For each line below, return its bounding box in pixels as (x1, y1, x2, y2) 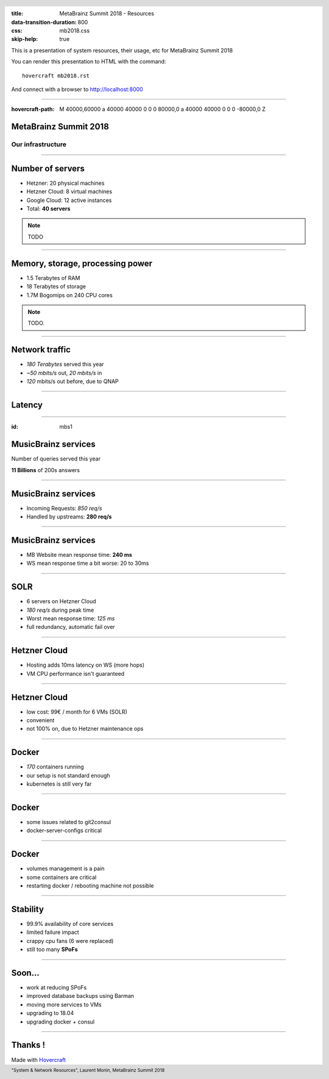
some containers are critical (26, 873, 97, 881)
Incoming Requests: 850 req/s (26, 504, 102, 512)
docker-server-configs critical (26, 827, 102, 834)
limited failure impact (26, 928, 79, 936)
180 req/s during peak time (26, 606, 94, 614)
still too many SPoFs (26, 946, 79, 953)
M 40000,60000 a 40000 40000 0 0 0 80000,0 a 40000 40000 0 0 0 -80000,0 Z (59, 106, 266, 113)
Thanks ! (11, 1040, 46, 1050)
